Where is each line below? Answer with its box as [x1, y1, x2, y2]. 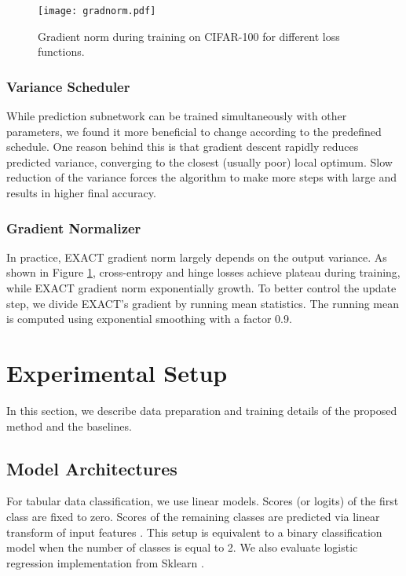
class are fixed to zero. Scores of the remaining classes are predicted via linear [6, 508, 380, 524]
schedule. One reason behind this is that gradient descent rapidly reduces [6, 138, 359, 155]
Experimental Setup [6, 357, 228, 388]
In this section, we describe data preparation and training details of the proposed [6, 402, 397, 418]
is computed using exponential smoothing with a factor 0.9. [6, 310, 292, 327]
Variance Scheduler [6, 76, 130, 96]
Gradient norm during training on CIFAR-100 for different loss [38, 28, 340, 44]
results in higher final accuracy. [6, 185, 156, 201]
